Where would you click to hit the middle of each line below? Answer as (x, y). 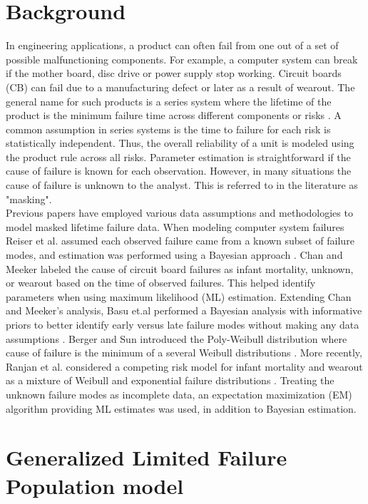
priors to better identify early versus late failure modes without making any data (183, 324)
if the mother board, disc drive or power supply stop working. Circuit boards (174, 73)
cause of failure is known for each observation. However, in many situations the (179, 171)
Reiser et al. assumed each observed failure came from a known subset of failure (180, 241)
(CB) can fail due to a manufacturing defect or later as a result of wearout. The (180, 87)
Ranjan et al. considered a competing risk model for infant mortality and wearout (184, 366)
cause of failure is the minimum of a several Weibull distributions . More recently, (184, 353)
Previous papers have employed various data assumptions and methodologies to (179, 213)
